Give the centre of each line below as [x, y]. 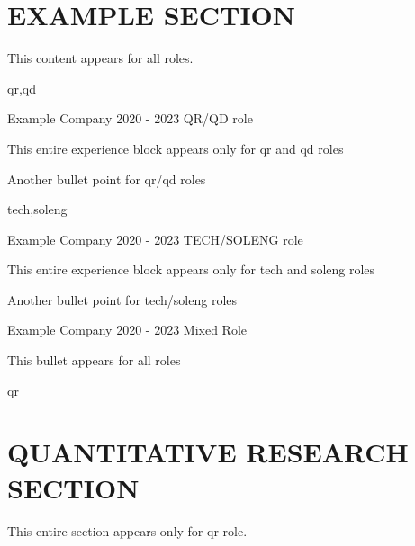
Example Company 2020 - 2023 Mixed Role [127, 330]
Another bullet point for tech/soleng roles [122, 299]
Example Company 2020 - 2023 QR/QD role [130, 118]
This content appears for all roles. [100, 58]
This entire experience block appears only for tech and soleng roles [191, 269]
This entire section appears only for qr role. [127, 530]
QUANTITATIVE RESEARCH [208, 452]
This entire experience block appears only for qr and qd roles [176, 148]
